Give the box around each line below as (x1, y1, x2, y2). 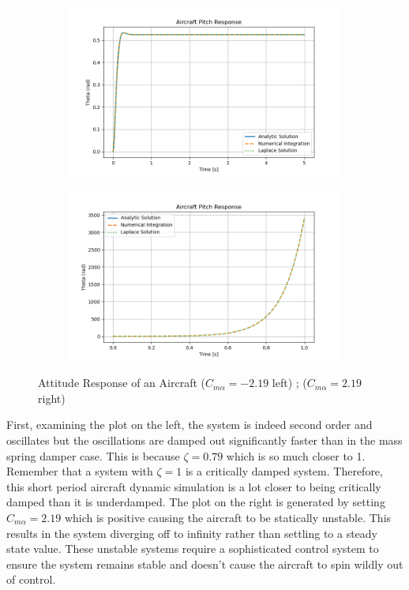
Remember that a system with (6, 463, 153, 479)
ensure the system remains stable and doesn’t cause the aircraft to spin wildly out (6, 555, 403, 572)
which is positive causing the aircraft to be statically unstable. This (64, 509, 392, 525)
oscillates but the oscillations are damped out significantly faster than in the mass (6, 431, 403, 448)
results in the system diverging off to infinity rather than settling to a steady (6, 524, 378, 541)
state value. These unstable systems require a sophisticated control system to (6, 540, 379, 557)
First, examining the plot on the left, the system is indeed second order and (6, 416, 373, 433)
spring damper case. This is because (6, 447, 180, 464)
